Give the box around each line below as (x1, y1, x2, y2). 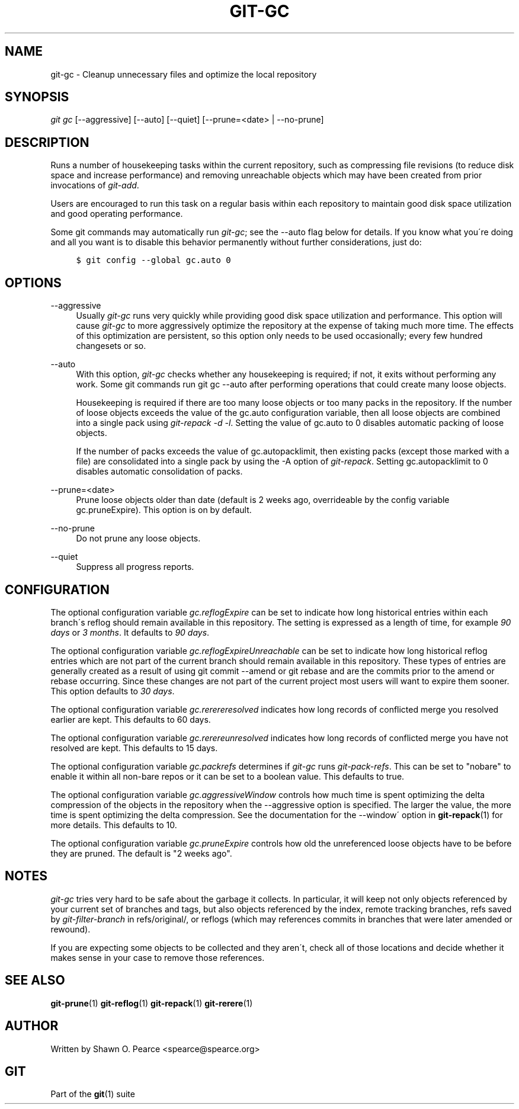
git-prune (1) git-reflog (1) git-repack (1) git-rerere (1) (50, 998, 253, 1008)
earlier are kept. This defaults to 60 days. (50, 714, 211, 725)
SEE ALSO (5, 973, 65, 988)
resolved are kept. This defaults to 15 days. (50, 742, 218, 753)
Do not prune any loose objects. (76, 533, 201, 544)
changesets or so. (76, 341, 146, 351)
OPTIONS (5, 275, 62, 290)
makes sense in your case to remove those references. (50, 952, 265, 963)
